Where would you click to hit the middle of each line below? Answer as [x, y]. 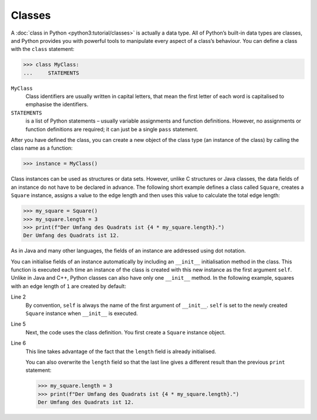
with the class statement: [43, 49]
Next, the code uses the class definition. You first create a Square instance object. [126, 332]
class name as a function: [42, 148]
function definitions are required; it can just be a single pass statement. [112, 129]
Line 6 [18, 343]
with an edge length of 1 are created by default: [68, 286]
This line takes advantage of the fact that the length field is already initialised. [121, 351]
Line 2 [18, 297]
